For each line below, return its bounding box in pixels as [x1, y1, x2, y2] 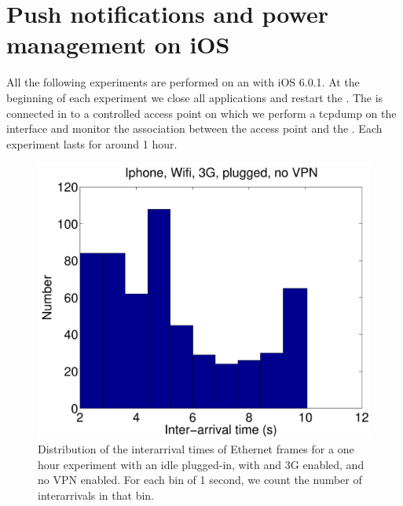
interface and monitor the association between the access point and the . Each [6, 120, 383, 137]
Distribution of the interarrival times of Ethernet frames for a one [38, 441, 354, 457]
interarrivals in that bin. [38, 486, 155, 503]
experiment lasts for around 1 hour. [6, 135, 178, 152]
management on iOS [6, 28, 230, 60]
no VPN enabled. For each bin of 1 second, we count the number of [38, 471, 362, 488]
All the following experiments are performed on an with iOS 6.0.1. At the [6, 74, 360, 90]
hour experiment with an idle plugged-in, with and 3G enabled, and [38, 456, 365, 472]
